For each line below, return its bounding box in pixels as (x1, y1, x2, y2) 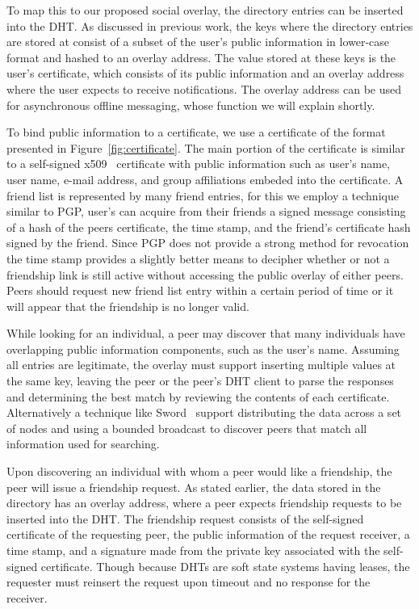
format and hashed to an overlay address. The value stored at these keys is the (6, 48, 396, 65)
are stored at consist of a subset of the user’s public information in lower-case (6, 33, 390, 50)
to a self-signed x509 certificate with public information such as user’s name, (6, 155, 391, 172)
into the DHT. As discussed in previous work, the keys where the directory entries (6, 17, 413, 34)
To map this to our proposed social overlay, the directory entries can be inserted (6, 2, 404, 18)
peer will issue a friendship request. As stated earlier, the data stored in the (6, 478, 381, 495)
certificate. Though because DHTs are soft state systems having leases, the (40, 557, 410, 574)
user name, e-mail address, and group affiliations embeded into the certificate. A (6, 170, 404, 187)
